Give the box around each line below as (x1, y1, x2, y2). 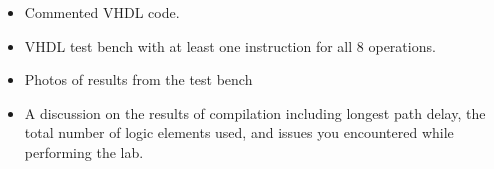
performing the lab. (24, 141, 144, 162)
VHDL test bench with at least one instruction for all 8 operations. (24, 35, 436, 56)
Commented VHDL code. (24, 2, 180, 22)
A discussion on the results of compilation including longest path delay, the (24, 102, 486, 123)
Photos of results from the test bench (24, 69, 253, 90)
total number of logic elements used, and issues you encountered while (24, 122, 454, 143)
